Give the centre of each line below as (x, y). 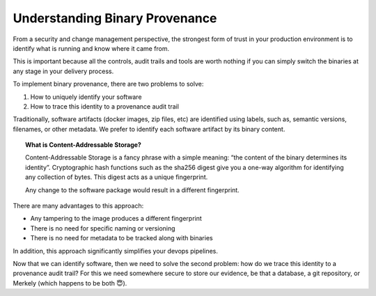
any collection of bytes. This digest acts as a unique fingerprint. (117, 177)
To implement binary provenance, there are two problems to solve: (108, 84)
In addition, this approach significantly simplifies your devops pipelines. (116, 251)
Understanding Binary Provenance (115, 18)
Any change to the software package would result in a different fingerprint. (132, 190)
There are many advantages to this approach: (78, 206)
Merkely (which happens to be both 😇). (70, 283)
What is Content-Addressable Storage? (84, 145)
